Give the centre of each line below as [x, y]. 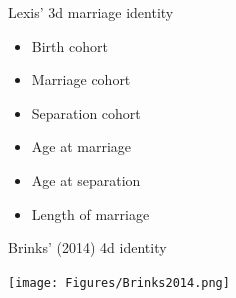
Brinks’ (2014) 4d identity [87, 247]
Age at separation [86, 179]
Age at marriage [81, 146]
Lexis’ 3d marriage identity [91, 12]
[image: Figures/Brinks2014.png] [119, 282]
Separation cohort [86, 112]
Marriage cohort [81, 79]
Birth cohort [69, 45]
